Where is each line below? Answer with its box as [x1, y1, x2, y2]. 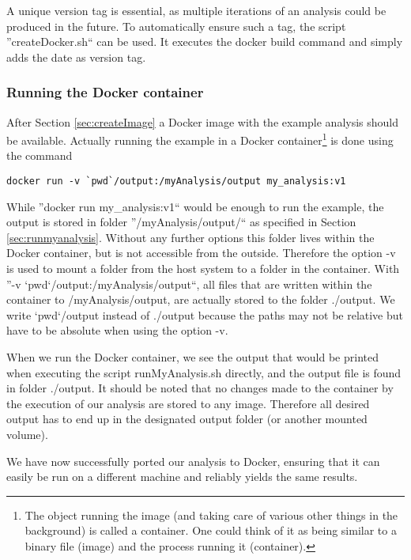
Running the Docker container [6, 82, 204, 102]
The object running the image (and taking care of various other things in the [25, 506, 398, 523]
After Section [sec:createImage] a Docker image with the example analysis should [6, 113, 399, 130]
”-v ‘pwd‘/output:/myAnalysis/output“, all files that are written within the [6, 275, 372, 292]
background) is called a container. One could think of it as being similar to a [25, 522, 397, 539]
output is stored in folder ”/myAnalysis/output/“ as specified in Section [6, 214, 356, 230]
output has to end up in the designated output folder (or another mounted [6, 411, 368, 427]
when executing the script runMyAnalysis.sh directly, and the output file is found [6, 364, 402, 380]
